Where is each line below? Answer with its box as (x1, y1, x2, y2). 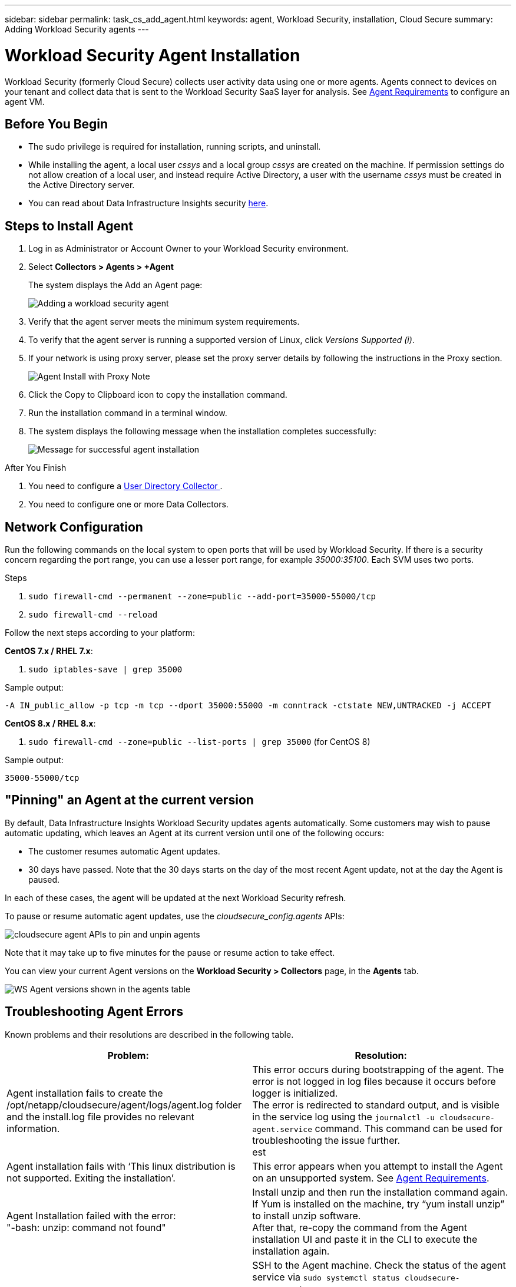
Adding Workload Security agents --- (5, 24, 149, 34)
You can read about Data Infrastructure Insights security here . (28, 198, 269, 209)
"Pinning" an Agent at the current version (5, 793, 254, 808)
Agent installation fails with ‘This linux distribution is (6, 1160, 236, 1172)
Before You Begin (5, 116, 108, 131)
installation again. (252, 1245, 330, 1257)
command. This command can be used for (315, 1122, 503, 1134)
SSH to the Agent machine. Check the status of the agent (252, 1259, 506, 1271)
